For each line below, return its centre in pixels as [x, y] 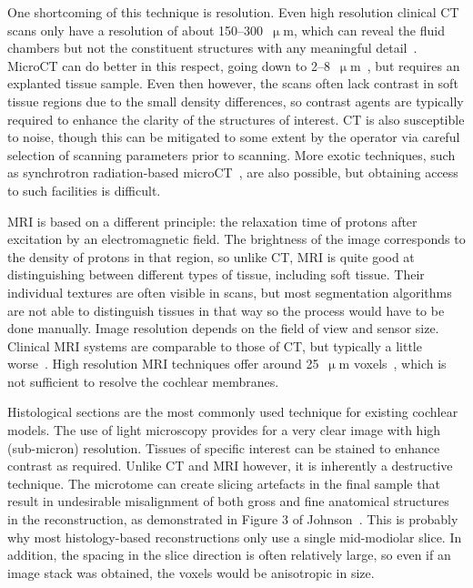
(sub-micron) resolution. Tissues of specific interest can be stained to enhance [224, 447]
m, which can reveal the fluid [364, 30]
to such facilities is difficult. [84, 190]
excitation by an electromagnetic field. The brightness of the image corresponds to [236, 239]
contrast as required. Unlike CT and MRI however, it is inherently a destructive [230, 466]
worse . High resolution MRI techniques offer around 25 [163, 364]
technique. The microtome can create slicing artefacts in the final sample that [224, 483]
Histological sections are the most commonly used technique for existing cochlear [233, 412]
